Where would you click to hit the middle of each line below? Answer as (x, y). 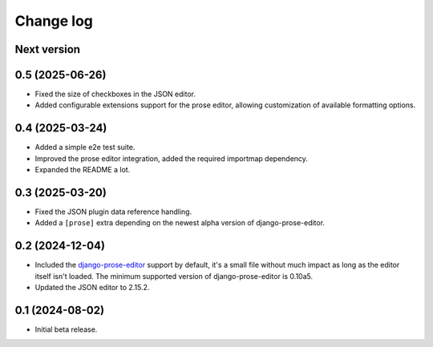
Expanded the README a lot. (83, 170)
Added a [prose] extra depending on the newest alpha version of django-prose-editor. (180, 223)
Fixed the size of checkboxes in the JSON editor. (115, 94)
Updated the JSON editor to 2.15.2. (92, 288)
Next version (47, 49)
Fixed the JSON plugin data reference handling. (113, 212)
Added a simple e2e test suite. (85, 147)
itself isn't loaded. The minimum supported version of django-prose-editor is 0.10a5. (174, 276)
